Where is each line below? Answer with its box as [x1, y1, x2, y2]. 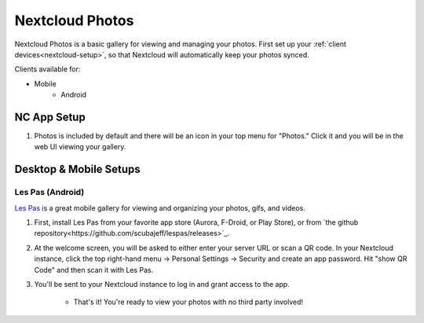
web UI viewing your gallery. [34, 142, 126, 152]
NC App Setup [14, 110, 86, 123]
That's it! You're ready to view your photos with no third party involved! [73, 297, 304, 306]
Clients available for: [14, 64, 81, 74]
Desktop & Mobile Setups [14, 163, 141, 176]
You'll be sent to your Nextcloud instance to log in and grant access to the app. [34, 279, 290, 288]
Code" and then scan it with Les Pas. [34, 265, 154, 274]
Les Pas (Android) [14, 187, 85, 198]
